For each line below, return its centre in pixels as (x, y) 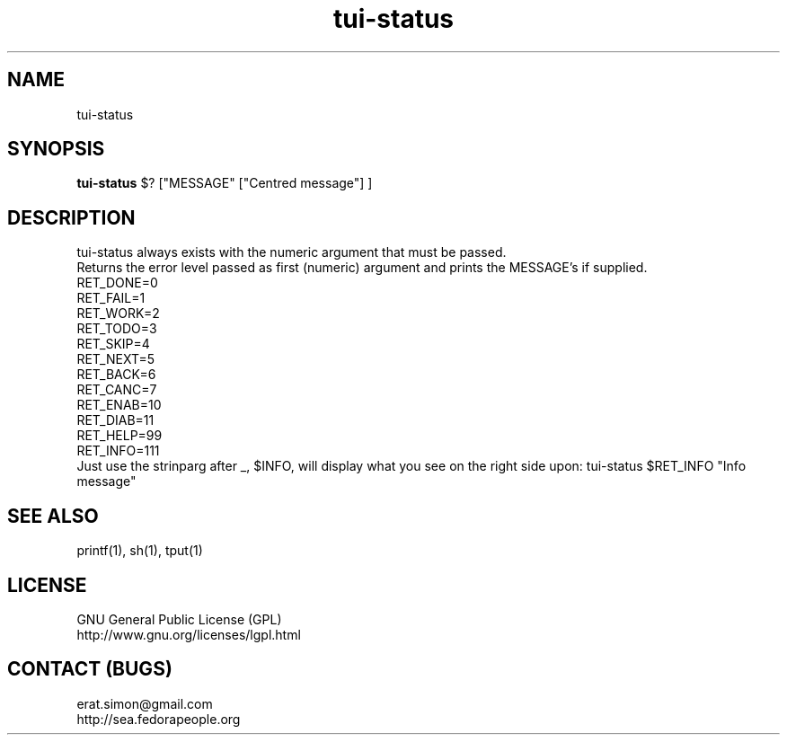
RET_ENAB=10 (119, 405)
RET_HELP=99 (119, 436)
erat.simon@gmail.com (145, 703)
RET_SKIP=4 (113, 344)
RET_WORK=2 (118, 314)
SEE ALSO (53, 516)
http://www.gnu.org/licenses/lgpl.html (189, 634)
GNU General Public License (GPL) (179, 619)
